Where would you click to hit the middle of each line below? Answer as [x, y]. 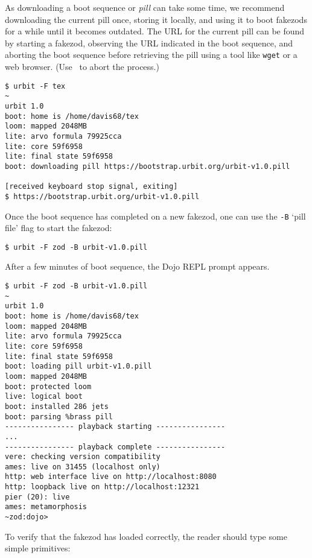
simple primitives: [38, 548]
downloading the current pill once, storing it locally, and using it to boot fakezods [156, 19]
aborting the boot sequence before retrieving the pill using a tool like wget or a [151, 55]
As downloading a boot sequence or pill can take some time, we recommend [145, 7]
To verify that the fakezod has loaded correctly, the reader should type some [146, 536]
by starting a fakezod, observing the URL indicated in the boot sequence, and [149, 43]
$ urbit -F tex [35, 86]
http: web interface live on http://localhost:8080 [111, 477]
